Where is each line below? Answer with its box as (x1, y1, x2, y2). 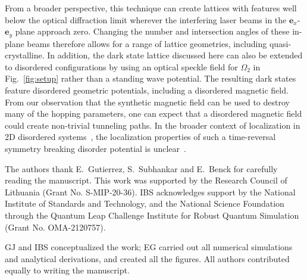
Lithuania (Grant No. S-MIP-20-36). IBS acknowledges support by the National (5, 185, 296, 198)
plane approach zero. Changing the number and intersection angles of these (15, 25, 290, 38)
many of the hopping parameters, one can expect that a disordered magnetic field (5, 107, 302, 120)
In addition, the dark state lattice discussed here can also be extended (47, 49, 303, 61)
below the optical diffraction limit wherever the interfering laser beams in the (5, 13, 287, 26)
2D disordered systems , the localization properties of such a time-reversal (5, 130, 276, 143)
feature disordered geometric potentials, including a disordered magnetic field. (5, 84, 289, 97)
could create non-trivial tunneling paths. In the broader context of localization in (5, 119, 300, 131)
